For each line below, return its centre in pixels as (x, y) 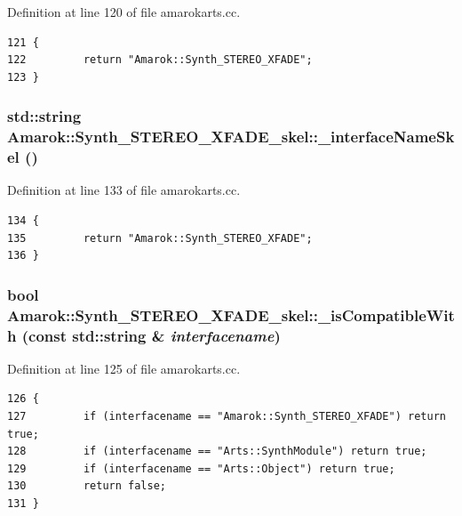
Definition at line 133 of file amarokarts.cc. (124, 190)
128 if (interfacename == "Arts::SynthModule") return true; (217, 451)
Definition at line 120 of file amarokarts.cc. (124, 12)
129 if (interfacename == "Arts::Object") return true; (201, 468)
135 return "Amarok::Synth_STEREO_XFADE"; (160, 238)
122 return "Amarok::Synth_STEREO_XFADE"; (160, 60)
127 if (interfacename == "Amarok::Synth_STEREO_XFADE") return (227, 417)
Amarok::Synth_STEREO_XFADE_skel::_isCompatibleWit (231, 314)
